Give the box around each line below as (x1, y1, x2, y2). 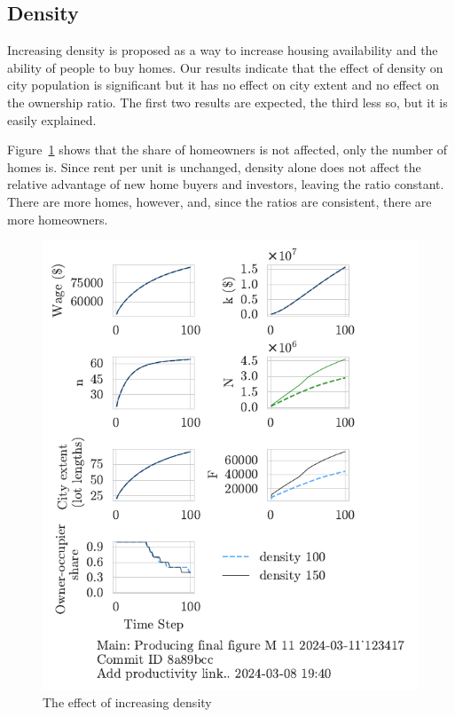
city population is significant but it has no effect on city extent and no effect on (7, 75, 440, 94)
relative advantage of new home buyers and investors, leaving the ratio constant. (7, 175, 444, 193)
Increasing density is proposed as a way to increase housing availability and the (7, 41, 438, 59)
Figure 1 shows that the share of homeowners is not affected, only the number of (7, 140, 448, 159)
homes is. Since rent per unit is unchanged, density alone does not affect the (7, 157, 421, 176)
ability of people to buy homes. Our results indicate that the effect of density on (7, 58, 443, 76)
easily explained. (7, 110, 97, 129)
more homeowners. (7, 209, 108, 228)
